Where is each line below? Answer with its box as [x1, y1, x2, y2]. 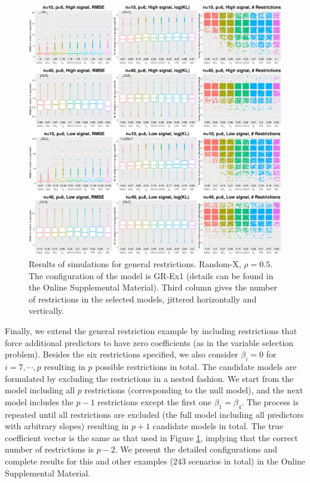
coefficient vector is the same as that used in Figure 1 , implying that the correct [5, 431, 298, 444]
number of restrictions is [5, 443, 94, 456]
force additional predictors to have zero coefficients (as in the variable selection [5, 336, 294, 349]
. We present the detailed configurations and [115, 443, 278, 456]
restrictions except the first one [97, 395, 211, 408]
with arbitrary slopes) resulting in [5, 420, 129, 432]
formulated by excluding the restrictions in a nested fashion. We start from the [5, 372, 294, 384]
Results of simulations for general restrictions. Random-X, [29, 258, 241, 270]
